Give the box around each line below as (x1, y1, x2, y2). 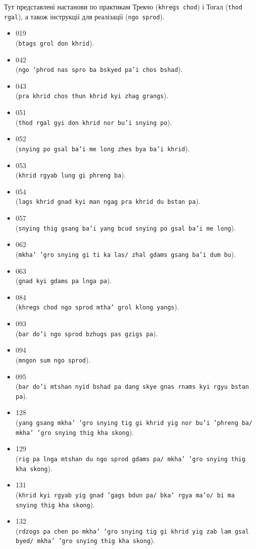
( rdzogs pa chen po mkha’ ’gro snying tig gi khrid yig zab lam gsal (15, 525, 249, 536)
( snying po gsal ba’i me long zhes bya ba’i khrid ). (15, 143, 190, 153)
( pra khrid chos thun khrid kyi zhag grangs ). (15, 90, 169, 101)
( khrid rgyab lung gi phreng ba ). (15, 170, 126, 180)
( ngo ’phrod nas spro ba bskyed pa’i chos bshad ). (15, 64, 183, 74)
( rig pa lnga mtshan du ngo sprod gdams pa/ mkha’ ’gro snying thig (15, 453, 246, 463)
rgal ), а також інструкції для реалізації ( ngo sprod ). (4, 11, 165, 21)
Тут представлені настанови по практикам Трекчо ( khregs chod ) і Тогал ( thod (4, 1, 243, 11)
